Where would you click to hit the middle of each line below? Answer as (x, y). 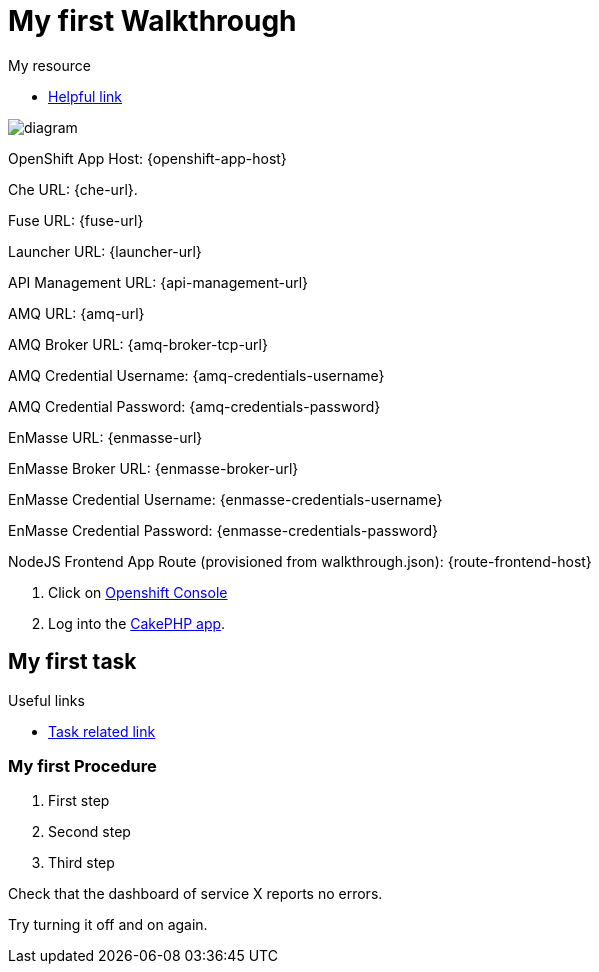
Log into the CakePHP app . (137, 623)
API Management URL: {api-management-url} (158, 282)
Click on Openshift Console (138, 592)
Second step (89, 832)
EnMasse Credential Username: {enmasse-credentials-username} (225, 499)
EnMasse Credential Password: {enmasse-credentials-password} (223, 530)
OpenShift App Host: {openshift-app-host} (147, 158)
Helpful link (85, 96)
